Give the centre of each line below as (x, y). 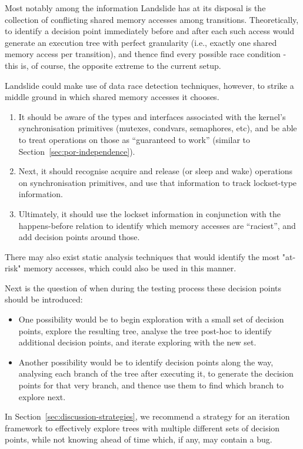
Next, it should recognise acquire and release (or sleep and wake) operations (156, 171)
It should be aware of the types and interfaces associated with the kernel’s (152, 116)
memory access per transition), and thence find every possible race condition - (146, 54)
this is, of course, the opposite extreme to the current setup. (113, 65)
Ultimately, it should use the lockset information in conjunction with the (149, 213)
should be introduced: (44, 299)
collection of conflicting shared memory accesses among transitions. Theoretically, (152, 19)
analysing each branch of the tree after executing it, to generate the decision (156, 373)
